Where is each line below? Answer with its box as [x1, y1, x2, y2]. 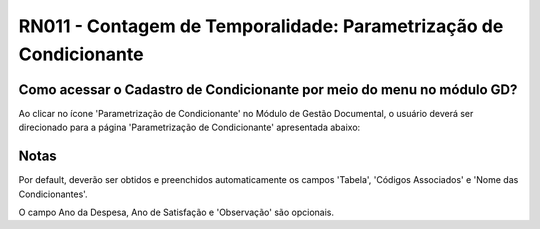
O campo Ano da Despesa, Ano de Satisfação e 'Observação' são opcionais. [18, 206, 335, 218]
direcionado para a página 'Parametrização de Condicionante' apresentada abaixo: [18, 121, 361, 134]
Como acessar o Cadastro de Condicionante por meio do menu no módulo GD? [18, 81, 518, 98]
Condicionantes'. [18, 188, 89, 200]
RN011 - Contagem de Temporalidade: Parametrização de [18, 15, 504, 37]
